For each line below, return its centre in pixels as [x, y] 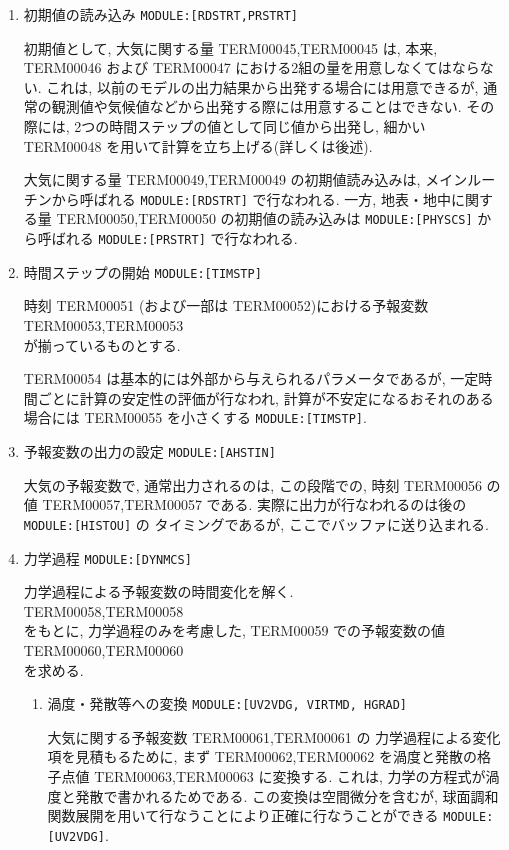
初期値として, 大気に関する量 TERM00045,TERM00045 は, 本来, [230, 47]
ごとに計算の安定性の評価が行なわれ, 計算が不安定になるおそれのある [265, 397]
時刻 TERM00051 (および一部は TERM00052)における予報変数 [226, 305]
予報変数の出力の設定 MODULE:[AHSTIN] [149, 451]
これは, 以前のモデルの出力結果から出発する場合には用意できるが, [262, 86]
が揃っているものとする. [102, 344]
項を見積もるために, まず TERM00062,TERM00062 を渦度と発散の [262, 756]
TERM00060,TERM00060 [103, 650]
